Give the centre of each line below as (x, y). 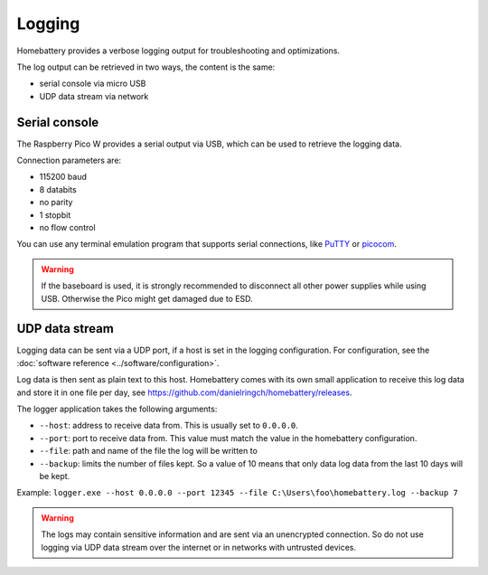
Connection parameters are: (69, 160)
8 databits (58, 189)
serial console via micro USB (93, 84)
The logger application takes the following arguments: (117, 409)
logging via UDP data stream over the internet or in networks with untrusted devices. (199, 547)
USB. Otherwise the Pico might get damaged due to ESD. (147, 298)
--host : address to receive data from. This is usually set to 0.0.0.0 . (169, 426)
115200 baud (63, 177)
